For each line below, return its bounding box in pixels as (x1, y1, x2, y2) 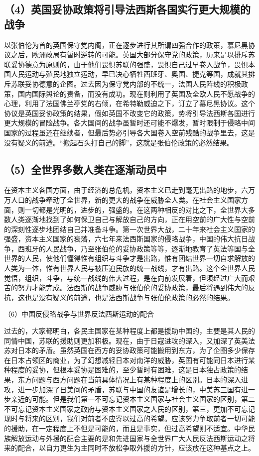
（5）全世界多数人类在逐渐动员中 (4, 161, 167, 177)
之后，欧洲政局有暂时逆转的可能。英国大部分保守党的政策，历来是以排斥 (10, 49, 248, 60)
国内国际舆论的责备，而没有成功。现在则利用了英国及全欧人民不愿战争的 (17, 88, 255, 99)
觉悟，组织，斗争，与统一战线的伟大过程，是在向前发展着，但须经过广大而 (4, 272, 248, 283)
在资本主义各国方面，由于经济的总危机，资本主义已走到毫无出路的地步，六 (4, 185, 248, 195)
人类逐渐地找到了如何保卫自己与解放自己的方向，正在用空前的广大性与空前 (10, 214, 255, 225)
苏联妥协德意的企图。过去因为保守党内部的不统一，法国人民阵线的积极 (10, 78, 241, 89)
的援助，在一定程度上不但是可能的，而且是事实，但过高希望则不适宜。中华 (4, 423, 248, 433)
